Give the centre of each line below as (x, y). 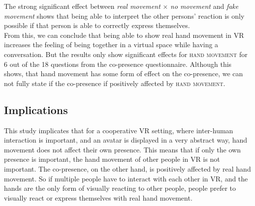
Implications (36, 109)
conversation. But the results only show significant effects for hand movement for (126, 54)
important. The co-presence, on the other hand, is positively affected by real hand (127, 168)
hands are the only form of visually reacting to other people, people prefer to (120, 188)
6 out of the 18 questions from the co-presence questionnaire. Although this (118, 64)
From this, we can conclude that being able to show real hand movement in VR (124, 35)
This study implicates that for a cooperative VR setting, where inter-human (119, 130)
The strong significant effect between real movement (82, 6)
